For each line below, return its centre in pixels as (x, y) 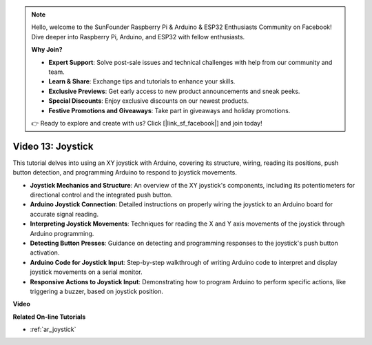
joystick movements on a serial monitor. (86, 272)
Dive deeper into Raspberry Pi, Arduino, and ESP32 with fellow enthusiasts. (138, 37)
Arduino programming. (62, 233)
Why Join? (47, 50)
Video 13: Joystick (53, 146)
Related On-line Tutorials (49, 317)
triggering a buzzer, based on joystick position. (96, 291)
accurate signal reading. (64, 214)
